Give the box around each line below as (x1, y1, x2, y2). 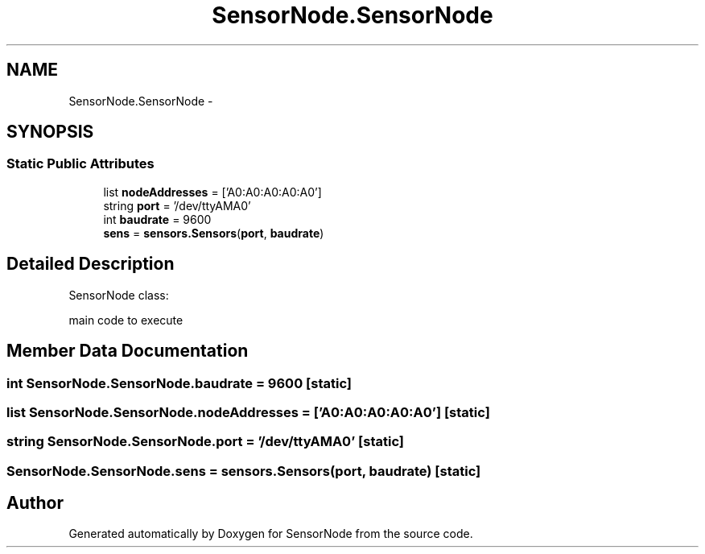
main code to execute (68, 312, 183, 327)
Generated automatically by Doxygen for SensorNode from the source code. (68, 527, 473, 541)
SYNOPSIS (6, 122, 94, 143)
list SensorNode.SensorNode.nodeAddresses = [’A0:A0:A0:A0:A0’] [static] (6, 403, 490, 420)
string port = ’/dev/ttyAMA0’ (103, 198, 251, 213)
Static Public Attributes (6, 155, 155, 172)
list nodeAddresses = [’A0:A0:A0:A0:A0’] (103, 184, 322, 199)
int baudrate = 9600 (103, 212, 212, 226)
